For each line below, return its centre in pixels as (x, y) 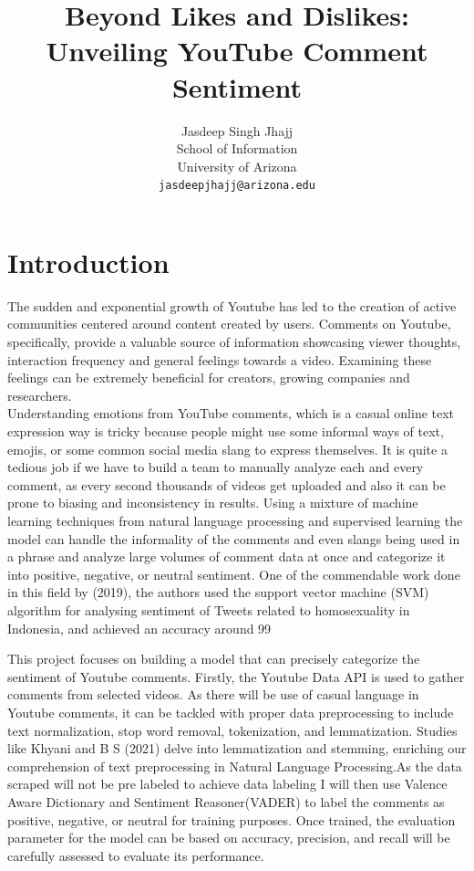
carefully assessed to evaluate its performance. (136, 855)
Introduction (88, 262)
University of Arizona (237, 166)
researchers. (40, 395)
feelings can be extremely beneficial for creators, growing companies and (209, 378)
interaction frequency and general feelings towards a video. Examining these (220, 359)
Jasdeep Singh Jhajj (237, 130)
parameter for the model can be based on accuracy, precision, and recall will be (229, 838)
